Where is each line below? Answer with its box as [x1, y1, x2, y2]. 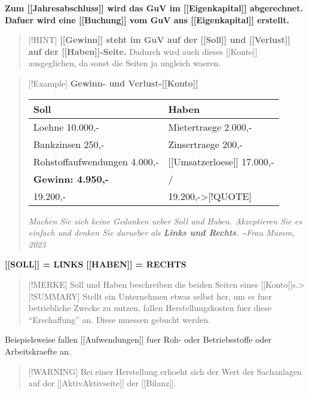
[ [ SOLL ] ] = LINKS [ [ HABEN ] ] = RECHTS [5, 258, 186, 270]
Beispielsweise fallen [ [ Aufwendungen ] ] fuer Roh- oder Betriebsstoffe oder [5, 333, 272, 346]
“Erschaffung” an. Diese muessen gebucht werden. [28, 313, 211, 325]
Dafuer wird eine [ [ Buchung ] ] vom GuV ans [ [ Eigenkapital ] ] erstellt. [5, 13, 289, 26]
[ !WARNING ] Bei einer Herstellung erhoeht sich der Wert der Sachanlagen [28, 365, 302, 377]
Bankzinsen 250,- [33, 137, 105, 151]
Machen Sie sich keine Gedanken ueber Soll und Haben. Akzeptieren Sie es [28, 214, 302, 227]
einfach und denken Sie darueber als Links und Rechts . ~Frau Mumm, [28, 226, 295, 239]
